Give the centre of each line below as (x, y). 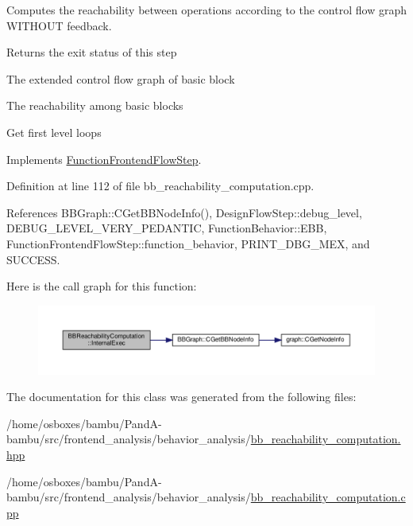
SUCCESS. (33, 259)
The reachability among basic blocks (95, 105)
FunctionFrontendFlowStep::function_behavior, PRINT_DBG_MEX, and (188, 243)
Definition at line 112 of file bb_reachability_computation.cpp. (160, 186)
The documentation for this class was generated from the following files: (181, 397)
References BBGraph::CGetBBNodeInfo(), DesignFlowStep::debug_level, (184, 212)
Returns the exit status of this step (92, 52)
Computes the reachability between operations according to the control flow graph (206, 10)
